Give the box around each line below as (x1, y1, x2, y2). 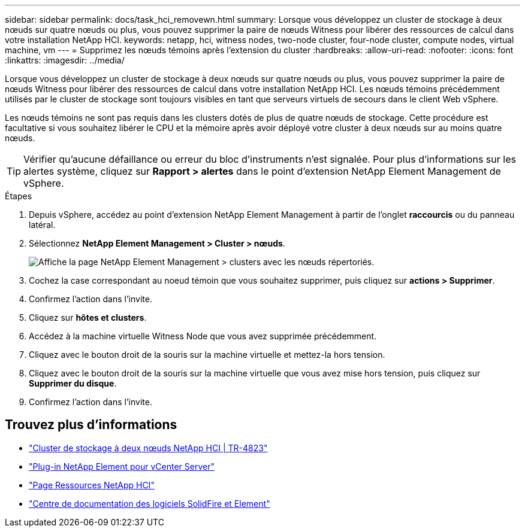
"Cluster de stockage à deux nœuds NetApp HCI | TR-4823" (29, 442, 268, 453)
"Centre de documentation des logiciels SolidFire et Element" (29, 498, 270, 509)
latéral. (29, 220, 56, 230)
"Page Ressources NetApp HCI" (29, 479, 155, 490)
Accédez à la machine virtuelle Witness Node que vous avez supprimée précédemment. (29, 331, 377, 341)
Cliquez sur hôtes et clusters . (29, 312, 147, 323)
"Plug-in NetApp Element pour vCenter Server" (29, 461, 215, 472)
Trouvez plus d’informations (5, 417, 177, 433)
